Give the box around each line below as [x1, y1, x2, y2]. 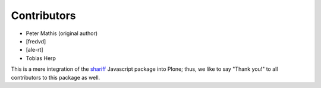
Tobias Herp [26, 54, 56, 62]
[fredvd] [26, 37, 46, 45]
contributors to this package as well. [11, 74, 100, 81]
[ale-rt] [26, 46, 44, 54]
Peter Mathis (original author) [26, 30, 98, 37]
